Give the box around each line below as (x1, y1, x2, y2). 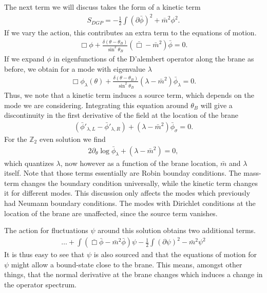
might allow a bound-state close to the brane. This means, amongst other (11, 259, 242, 269)
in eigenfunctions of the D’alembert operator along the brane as (53, 53, 254, 64)
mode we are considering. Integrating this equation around (4, 99, 188, 110)
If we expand (4, 53, 45, 64)
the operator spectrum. (4, 279, 77, 290)
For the (4, 133, 27, 144)
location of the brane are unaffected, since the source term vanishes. (4, 207, 218, 218)
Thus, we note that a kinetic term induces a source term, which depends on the (4, 90, 254, 100)
